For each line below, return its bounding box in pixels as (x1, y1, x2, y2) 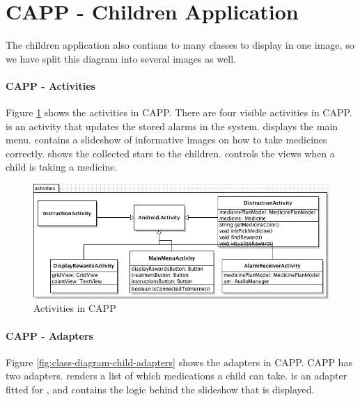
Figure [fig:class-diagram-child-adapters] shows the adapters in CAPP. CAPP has (6, 354, 352, 369)
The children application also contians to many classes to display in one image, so (6, 38, 354, 52)
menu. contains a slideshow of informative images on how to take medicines (6, 132, 327, 147)
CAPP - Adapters (6, 328, 93, 343)
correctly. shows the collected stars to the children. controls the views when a (6, 146, 335, 160)
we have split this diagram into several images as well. (6, 51, 236, 65)
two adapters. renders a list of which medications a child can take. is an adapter (6, 368, 347, 383)
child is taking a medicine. (6, 159, 118, 174)
